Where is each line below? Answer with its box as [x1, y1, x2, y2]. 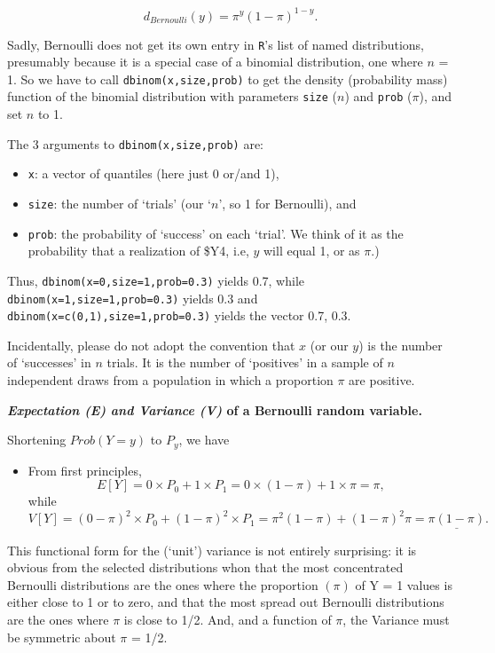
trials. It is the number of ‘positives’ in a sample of [106, 353, 383, 372]
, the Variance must [342, 610, 450, 628]
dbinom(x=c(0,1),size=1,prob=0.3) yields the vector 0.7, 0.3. [7, 306, 351, 325]
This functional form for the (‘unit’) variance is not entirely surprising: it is [7, 540, 417, 559]
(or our [310, 335, 349, 354]
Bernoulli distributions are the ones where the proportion [7, 575, 318, 594]
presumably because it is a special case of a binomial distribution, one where [7, 52, 423, 71]
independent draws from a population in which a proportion [7, 371, 334, 389]
